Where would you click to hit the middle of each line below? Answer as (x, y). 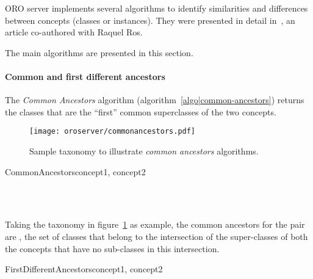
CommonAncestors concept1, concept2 (75, 171)
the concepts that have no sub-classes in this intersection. (112, 248)
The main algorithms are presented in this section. (99, 52)
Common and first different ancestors (85, 76)
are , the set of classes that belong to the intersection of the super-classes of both (156, 236)
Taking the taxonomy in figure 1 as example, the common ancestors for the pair (155, 224)
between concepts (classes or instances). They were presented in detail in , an (150, 20)
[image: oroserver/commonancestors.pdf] (113, 132)
